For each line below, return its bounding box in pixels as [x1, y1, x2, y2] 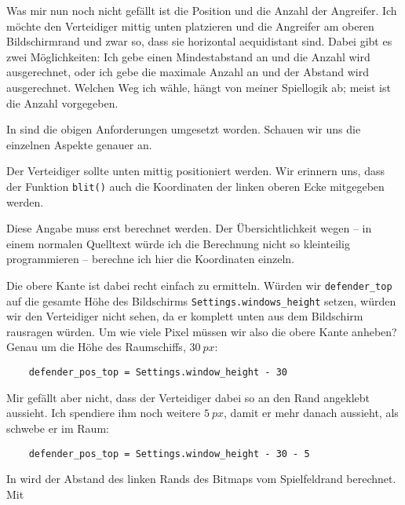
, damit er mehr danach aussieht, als [224, 404, 399, 421]
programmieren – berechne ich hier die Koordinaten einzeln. [6, 251, 294, 267]
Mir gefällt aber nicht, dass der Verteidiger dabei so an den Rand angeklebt [6, 389, 370, 405]
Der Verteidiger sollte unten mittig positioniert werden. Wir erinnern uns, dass [6, 163, 385, 179]
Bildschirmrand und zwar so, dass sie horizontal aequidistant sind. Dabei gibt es [6, 33, 392, 49]
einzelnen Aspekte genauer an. [6, 136, 152, 152]
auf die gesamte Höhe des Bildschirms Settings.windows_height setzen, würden [6, 292, 396, 309]
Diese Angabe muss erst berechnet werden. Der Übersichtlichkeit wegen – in [6, 220, 372, 236]
